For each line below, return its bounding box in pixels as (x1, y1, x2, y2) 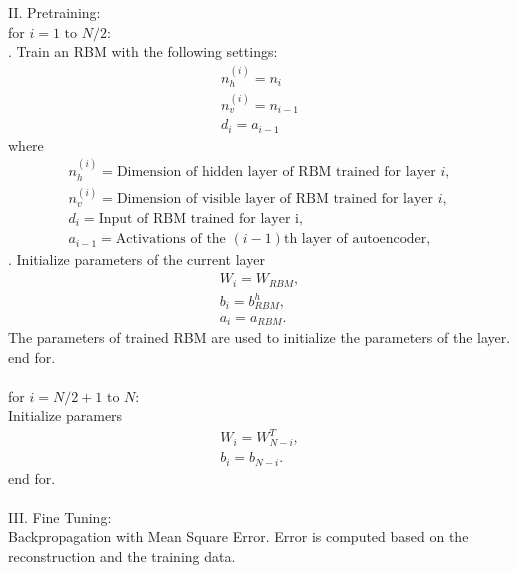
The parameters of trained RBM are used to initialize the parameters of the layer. (8, 326, 511, 347)
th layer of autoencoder (283, 232, 427, 247)
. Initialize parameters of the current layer (8, 249, 265, 270)
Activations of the (115, 232, 226, 247)
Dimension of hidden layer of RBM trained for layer (116, 165, 436, 180)
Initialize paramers (8, 405, 123, 426)
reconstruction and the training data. (8, 546, 236, 567)
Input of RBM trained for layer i (98, 211, 299, 226)
